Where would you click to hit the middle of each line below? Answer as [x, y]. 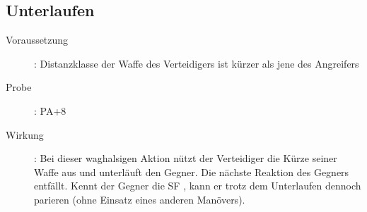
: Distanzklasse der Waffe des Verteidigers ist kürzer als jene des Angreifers [197, 63]
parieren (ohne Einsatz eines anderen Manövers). [140, 199]
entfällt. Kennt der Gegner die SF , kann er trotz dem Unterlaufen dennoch [198, 186]
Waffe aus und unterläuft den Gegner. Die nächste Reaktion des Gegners [192, 172]
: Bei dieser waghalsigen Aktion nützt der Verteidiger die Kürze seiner [186, 158]
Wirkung [25, 134]
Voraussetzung [37, 40]
